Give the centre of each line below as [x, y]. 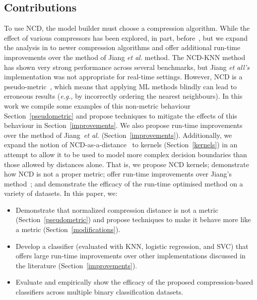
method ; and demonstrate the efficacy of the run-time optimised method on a [124, 183]
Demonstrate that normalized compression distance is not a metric [117, 210]
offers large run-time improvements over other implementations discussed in [130, 256]
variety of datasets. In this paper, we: [61, 193]
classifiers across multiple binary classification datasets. [99, 292]
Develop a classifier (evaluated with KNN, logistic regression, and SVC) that [132, 246]
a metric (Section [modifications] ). [68, 229]
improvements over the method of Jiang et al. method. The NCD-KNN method [125, 57]
